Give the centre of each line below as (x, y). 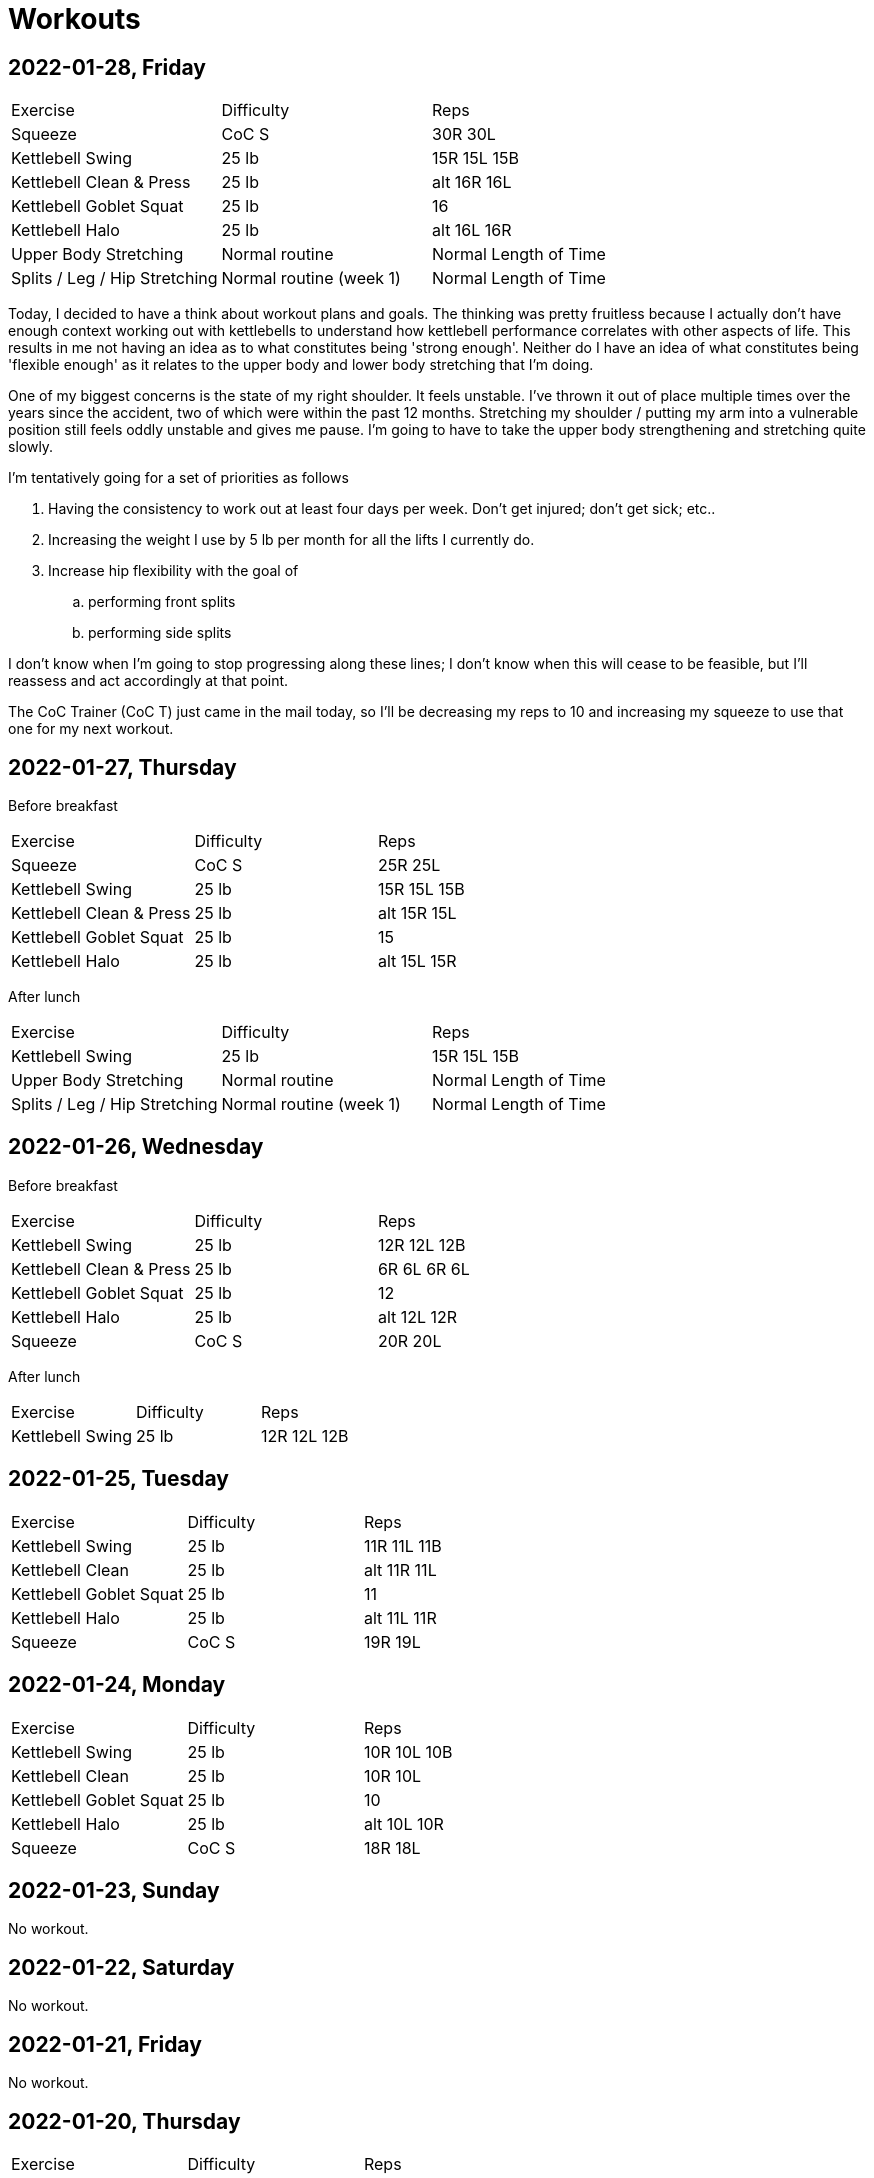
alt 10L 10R (403, 1823)
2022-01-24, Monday (117, 1685)
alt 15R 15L (417, 913)
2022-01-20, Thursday (124, 2121)
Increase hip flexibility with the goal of (173, 571)
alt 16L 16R (472, 230)
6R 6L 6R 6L (423, 1268)
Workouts (74, 19)
